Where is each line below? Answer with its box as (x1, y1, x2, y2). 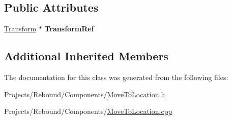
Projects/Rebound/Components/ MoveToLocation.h (4, 89, 165, 99)
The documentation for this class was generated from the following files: (4, 72, 228, 82)
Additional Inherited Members (4, 48, 168, 64)
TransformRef (44, 23, 94, 34)
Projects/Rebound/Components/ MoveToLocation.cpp (4, 106, 172, 116)
